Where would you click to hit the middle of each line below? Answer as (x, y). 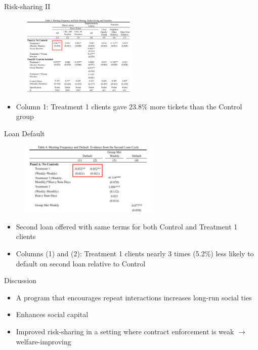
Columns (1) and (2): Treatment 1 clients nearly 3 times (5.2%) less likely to (135, 253)
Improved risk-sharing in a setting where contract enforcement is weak (125, 331)
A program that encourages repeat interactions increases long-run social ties (134, 297)
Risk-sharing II (27, 6)
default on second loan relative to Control (81, 263)
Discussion (20, 280)
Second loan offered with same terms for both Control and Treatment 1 (127, 226)
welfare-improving (44, 341)
